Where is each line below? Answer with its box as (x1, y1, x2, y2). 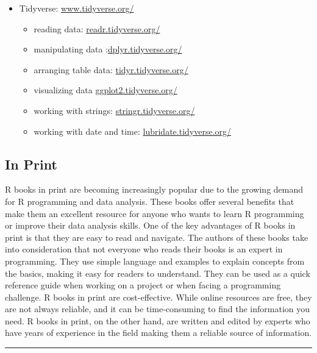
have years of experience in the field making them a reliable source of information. (5, 326, 312, 339)
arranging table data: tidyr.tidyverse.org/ (34, 63, 188, 76)
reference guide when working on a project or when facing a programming (5, 279, 281, 291)
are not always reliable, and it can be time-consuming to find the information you (5, 302, 310, 315)
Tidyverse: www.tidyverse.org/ (19, 2, 134, 14)
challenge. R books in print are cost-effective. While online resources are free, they (5, 290, 312, 303)
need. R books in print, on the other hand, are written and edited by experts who (5, 314, 310, 327)
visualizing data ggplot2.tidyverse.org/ (34, 84, 177, 96)
